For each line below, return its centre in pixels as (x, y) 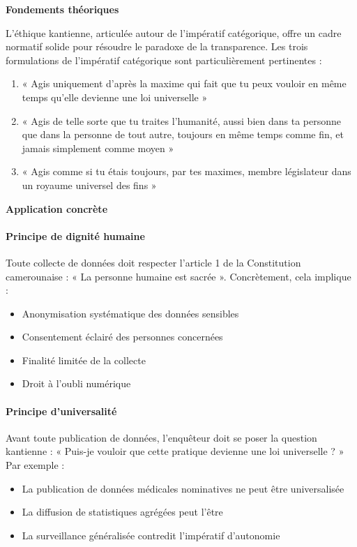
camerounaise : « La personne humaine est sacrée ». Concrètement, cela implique (178, 276)
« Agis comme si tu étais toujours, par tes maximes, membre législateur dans (187, 171)
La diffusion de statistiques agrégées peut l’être (122, 512)
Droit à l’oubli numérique (76, 383)
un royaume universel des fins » (89, 185)
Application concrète (57, 208)
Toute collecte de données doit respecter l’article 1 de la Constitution (153, 262)
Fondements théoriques (62, 9)
